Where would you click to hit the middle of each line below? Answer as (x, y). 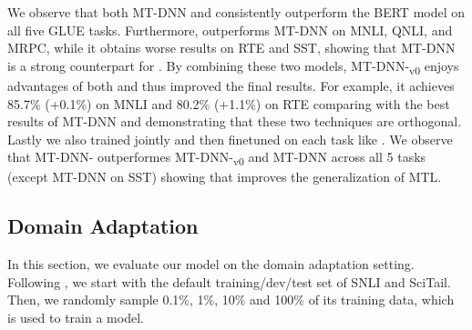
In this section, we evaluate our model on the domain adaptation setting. (211, 264)
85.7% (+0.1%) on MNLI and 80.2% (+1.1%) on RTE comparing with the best (229, 103)
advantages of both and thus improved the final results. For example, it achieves (231, 85)
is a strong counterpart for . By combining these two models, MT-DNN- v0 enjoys (233, 66)
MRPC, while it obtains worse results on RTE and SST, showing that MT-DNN (231, 48)
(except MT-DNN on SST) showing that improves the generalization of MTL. (225, 177)
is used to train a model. (76, 317)
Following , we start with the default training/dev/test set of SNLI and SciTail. (229, 281)
